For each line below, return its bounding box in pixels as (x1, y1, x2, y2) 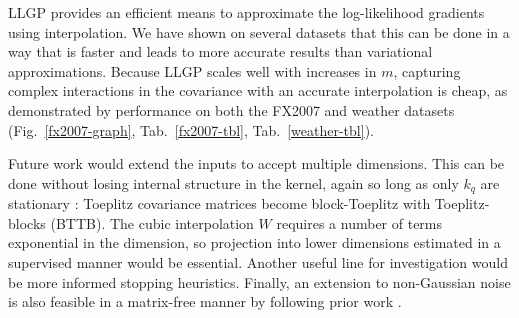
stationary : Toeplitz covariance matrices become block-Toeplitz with (8, 193, 431, 214)
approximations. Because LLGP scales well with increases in (8, 60, 377, 81)
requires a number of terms (276, 212, 443, 233)
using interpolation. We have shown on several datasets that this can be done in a (8, 21, 510, 42)
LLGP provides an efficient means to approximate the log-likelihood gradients (8, 2, 485, 22)
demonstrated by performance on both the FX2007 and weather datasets (8, 99, 455, 120)
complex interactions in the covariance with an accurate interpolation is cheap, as (8, 80, 508, 101)
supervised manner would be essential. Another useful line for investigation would (8, 251, 508, 272)
